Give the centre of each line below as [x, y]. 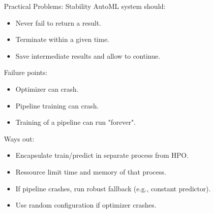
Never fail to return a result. [58, 22]
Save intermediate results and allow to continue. [88, 55]
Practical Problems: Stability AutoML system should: [85, 6]
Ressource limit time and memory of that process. [91, 171]
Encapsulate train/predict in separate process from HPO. [102, 155]
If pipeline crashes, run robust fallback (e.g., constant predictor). [113, 188]
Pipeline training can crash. [57, 105]
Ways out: [19, 138]
